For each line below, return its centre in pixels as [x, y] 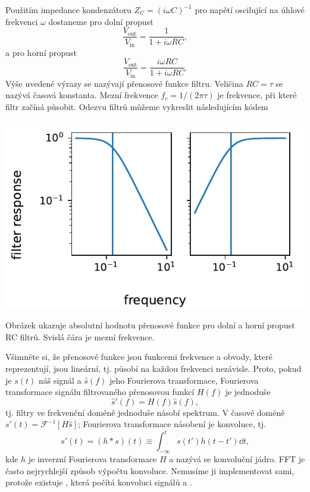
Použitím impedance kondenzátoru [68, 10]
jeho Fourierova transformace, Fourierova [184, 380]
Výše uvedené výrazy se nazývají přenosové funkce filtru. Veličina [124, 83]
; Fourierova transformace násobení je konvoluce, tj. [172, 424]
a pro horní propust [41, 52]
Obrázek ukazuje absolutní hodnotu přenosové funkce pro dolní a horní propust [150, 325]
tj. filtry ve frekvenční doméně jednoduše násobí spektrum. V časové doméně [145, 412]
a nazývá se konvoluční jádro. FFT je [237, 459]
